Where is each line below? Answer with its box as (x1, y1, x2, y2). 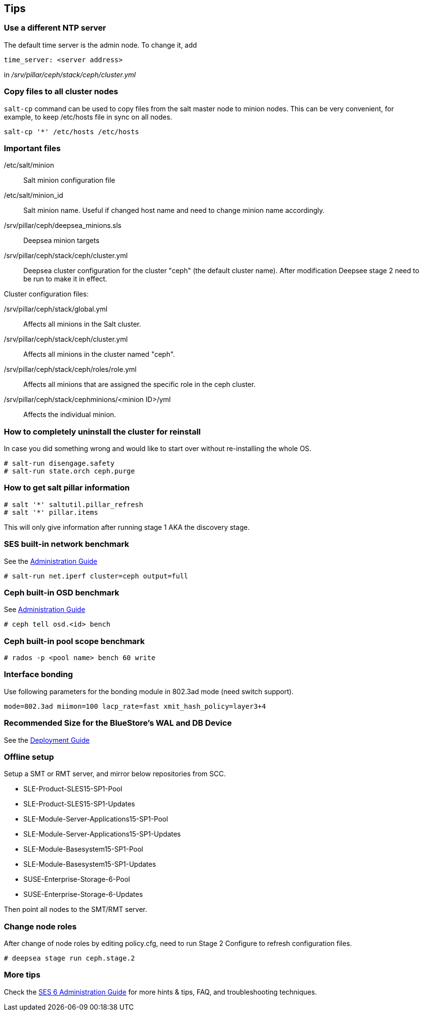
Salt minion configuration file (23, 176, 115, 185)
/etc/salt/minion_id (4, 191, 63, 200)
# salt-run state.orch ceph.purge (4, 467, 135, 475)
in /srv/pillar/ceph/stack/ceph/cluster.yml (4, 70, 136, 79)
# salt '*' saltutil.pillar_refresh (4, 500, 143, 508)
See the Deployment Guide (4, 735, 90, 744)
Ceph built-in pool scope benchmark (4, 636, 145, 646)
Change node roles (4, 921, 77, 931)
